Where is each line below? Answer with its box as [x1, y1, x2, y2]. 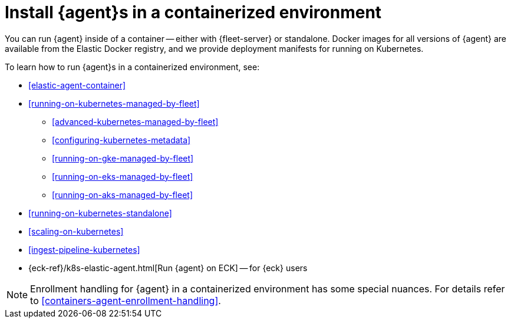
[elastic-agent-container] [28, 80, 126, 90]
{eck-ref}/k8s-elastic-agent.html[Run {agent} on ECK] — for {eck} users [28, 262, 308, 273]
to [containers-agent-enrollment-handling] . [30, 294, 221, 306]
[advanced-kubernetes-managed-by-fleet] [52, 116, 219, 127]
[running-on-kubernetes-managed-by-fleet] [28, 98, 200, 108]
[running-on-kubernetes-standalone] [28, 207, 172, 218]
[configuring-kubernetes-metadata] [52, 134, 191, 145]
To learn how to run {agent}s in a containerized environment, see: [5, 61, 260, 72]
